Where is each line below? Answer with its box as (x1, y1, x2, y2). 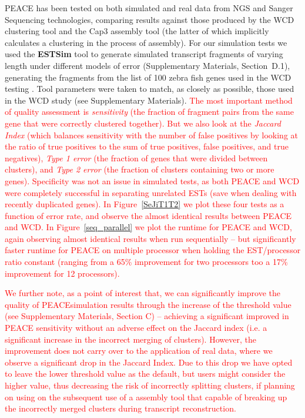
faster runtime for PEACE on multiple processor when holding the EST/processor (5, 244, 301, 256)
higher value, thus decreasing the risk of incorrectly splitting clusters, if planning (5, 379, 295, 391)
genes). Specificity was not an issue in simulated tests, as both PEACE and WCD (5, 174, 300, 187)
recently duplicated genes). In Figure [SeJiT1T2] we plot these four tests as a (5, 198, 284, 210)
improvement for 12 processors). (5, 267, 120, 279)
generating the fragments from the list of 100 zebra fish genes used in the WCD (5, 71, 291, 83)
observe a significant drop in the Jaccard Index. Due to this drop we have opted (5, 356, 293, 368)
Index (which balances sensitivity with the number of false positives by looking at (5, 128, 298, 141)
